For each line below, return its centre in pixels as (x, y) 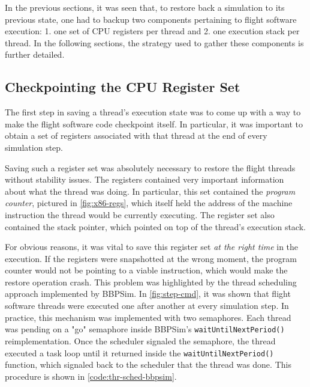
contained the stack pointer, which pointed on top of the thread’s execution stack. (155, 226)
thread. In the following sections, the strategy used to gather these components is (154, 42)
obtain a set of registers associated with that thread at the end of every (136, 136)
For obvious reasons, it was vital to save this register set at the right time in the (152, 247)
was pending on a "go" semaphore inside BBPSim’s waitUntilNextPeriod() (145, 329)
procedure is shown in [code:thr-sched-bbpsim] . (91, 376)
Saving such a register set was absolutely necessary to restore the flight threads (150, 167)
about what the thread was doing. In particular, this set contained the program (150, 191)
